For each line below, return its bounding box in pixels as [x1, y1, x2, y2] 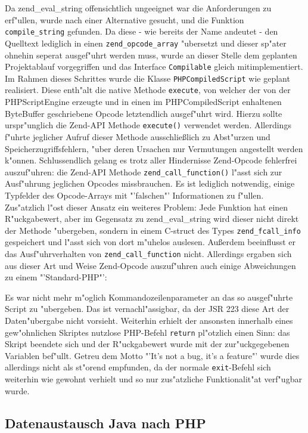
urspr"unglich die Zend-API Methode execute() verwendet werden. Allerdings [5, 119, 291, 131]
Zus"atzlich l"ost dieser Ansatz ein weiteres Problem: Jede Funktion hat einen [5, 200, 288, 213]
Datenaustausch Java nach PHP [5, 413, 206, 432]
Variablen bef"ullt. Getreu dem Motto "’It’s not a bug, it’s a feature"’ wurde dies [5, 349, 300, 361]
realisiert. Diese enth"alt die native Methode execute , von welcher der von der [5, 83, 291, 96]
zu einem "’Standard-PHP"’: [5, 271, 107, 283]
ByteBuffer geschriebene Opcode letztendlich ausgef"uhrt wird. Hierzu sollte [5, 107, 282, 119]
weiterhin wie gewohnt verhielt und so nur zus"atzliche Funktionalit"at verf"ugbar [5, 373, 302, 385]
